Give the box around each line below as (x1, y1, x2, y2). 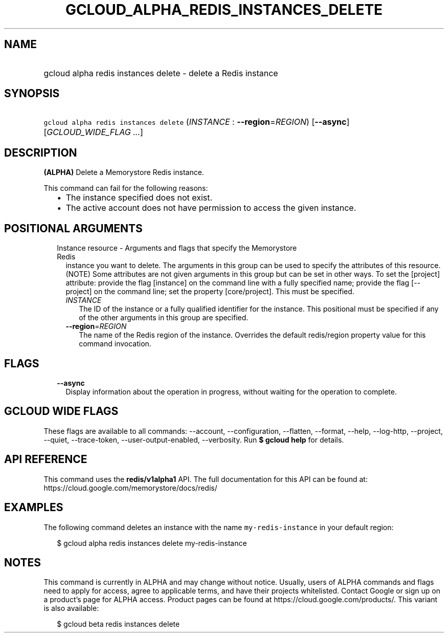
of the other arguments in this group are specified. (79, 313, 249, 322)
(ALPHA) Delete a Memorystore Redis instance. (43, 168, 204, 177)
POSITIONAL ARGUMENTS (4, 222, 143, 235)
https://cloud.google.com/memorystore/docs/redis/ (43, 483, 217, 492)
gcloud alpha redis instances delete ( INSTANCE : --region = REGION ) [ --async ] (43, 117, 350, 127)
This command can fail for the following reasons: (43, 184, 208, 193)
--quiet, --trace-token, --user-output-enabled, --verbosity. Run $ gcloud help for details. (43, 435, 344, 444)
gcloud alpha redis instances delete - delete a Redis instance (43, 68, 278, 78)
